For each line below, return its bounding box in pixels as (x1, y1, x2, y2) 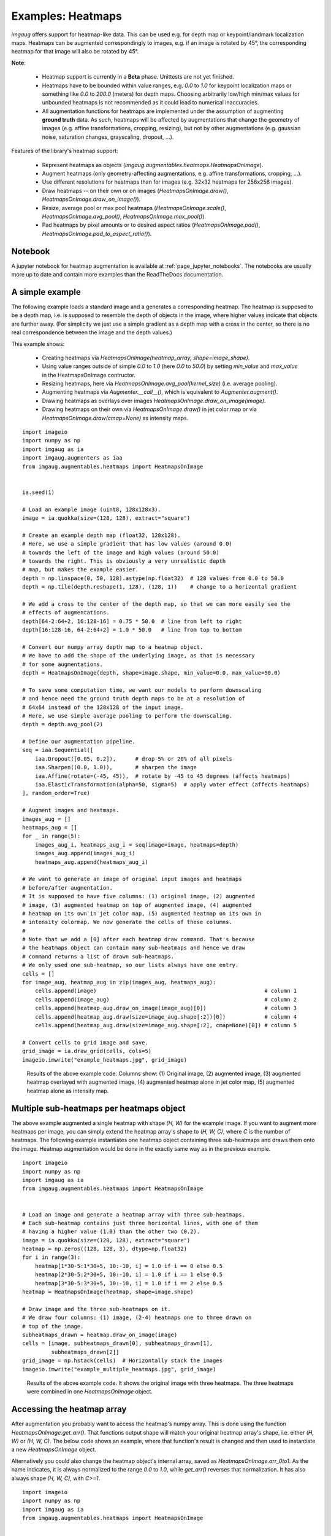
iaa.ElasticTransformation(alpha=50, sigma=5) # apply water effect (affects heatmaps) (34, 781, 310, 788)
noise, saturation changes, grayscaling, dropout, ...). (42, 133, 174, 141)
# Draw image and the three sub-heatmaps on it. (22, 1306, 171, 1312)
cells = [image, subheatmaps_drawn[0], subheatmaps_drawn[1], (22, 1340, 213, 1347)
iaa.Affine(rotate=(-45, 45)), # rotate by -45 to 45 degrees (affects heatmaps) (34, 772, 291, 780)
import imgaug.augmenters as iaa (22, 455, 123, 461)
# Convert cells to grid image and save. (22, 1039, 148, 1046)
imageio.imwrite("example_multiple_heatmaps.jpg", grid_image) (22, 1366, 216, 1373)
